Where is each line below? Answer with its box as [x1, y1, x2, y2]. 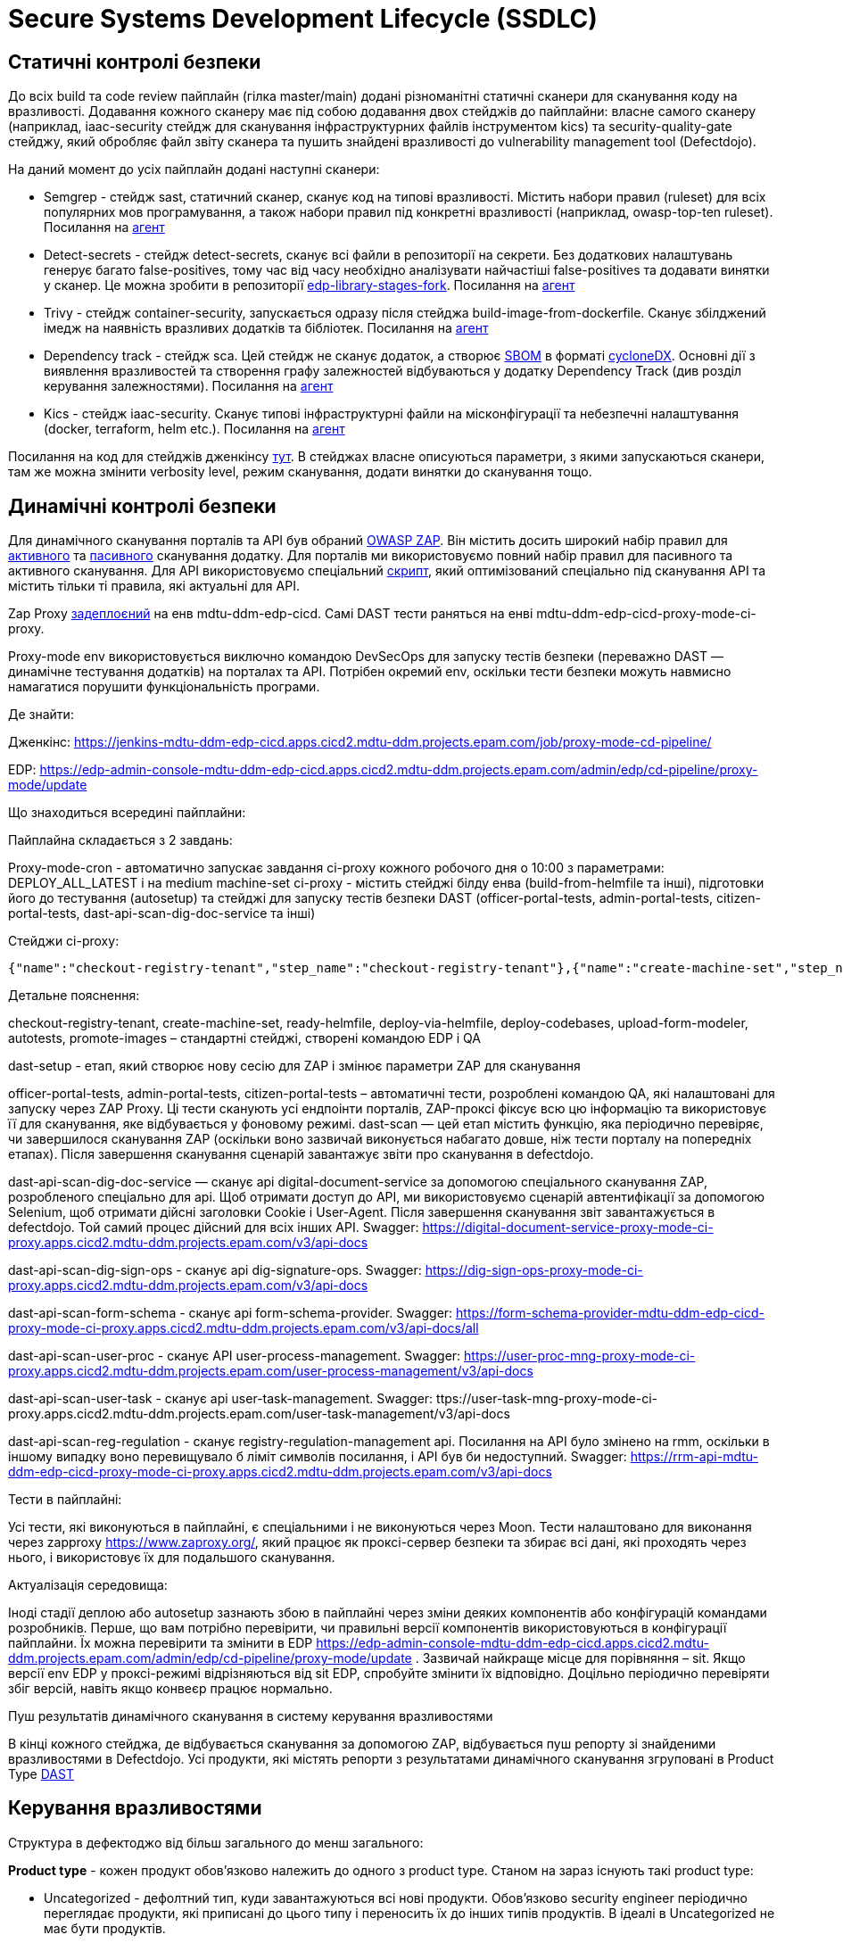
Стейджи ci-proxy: [8, 933, 120, 949]
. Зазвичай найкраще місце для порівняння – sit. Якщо [415, 1650, 746, 1666]
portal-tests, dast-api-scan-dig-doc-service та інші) [8, 905, 316, 922]
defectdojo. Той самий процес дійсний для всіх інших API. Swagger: [8, 1220, 419, 1236]
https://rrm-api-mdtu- [630, 1449, 758, 1465]
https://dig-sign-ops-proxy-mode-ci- [425, 1262, 643, 1278]
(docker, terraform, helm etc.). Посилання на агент [44, 421, 345, 437]
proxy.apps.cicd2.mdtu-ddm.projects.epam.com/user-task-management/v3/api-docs [8, 1406, 510, 1422]
